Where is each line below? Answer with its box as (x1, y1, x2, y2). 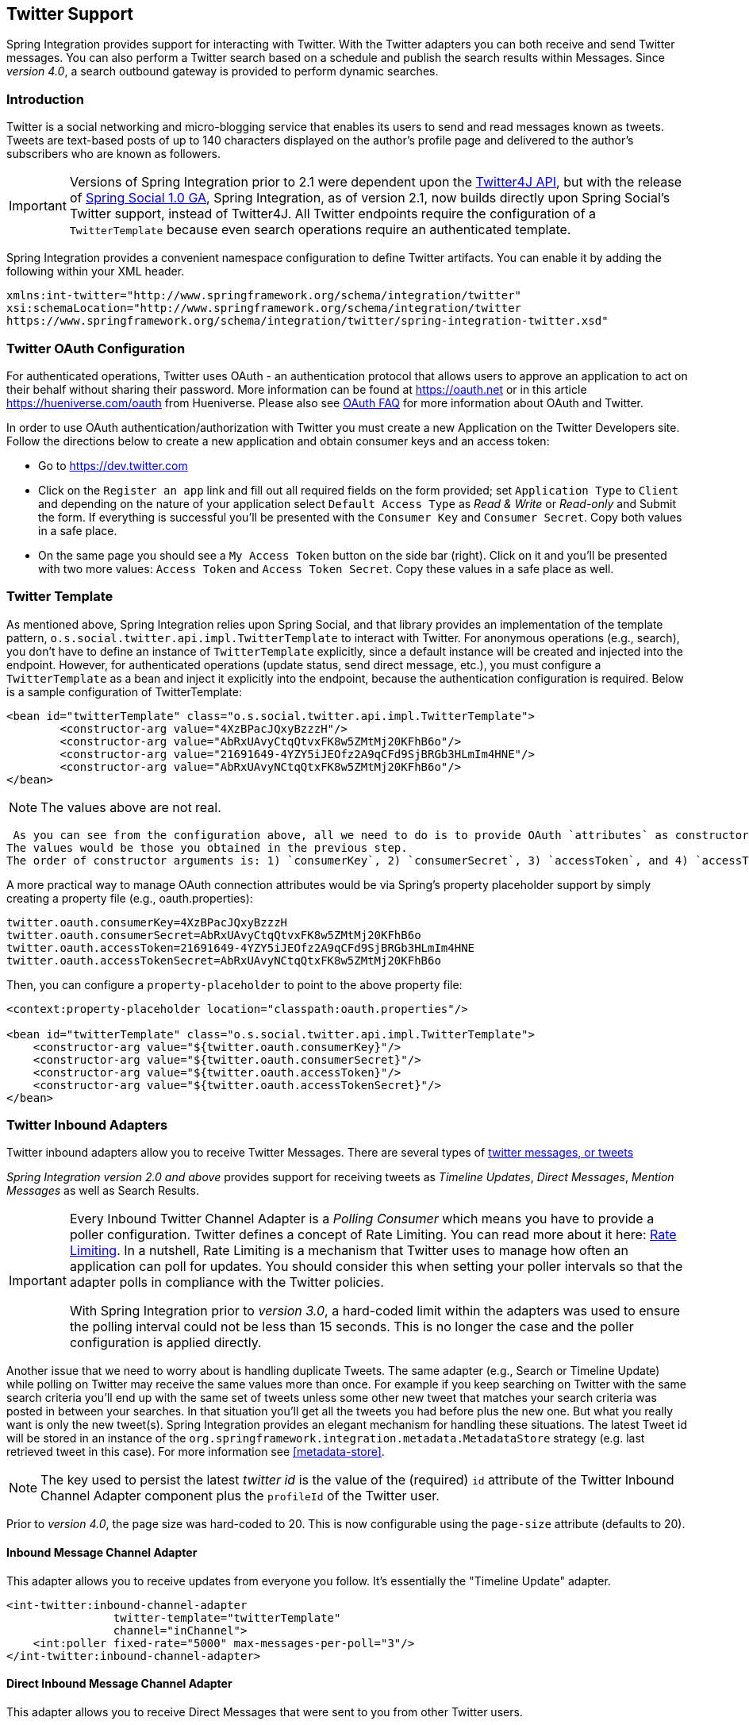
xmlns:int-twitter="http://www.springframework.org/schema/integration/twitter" (6, 289, 522, 302)
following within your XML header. (6, 264, 185, 279)
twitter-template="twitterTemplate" (113, 1611, 341, 1624)
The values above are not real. (40, 799, 221, 815)
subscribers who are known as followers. (6, 147, 221, 161)
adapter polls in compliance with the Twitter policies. (69, 1274, 384, 1291)
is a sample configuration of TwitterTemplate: (6, 684, 242, 699)
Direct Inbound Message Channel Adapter (6, 1677, 232, 1691)
